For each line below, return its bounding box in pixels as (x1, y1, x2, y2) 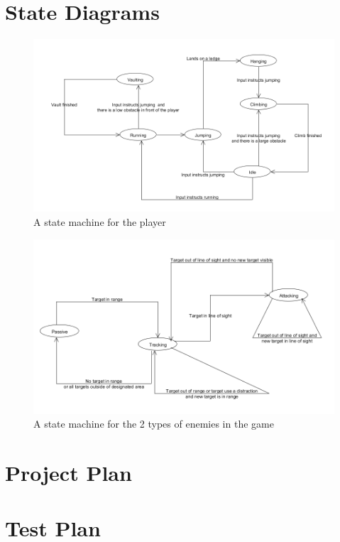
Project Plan (5, 458, 132, 487)
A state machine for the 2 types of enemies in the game (33, 416, 274, 431)
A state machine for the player (33, 214, 166, 229)
